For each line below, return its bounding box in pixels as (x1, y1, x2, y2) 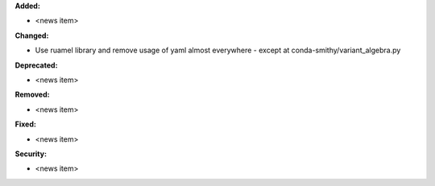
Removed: (14, 89, 50, 100)
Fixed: (14, 119, 36, 129)
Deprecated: (14, 60, 58, 70)
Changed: (14, 31, 49, 40)
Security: (14, 149, 48, 159)
